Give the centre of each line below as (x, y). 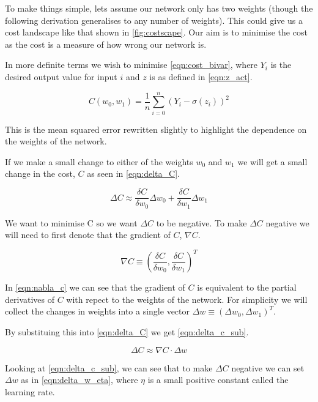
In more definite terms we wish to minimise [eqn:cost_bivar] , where (131, 65)
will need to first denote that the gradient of (88, 235)
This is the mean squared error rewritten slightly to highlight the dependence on (156, 129)
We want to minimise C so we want (71, 222)
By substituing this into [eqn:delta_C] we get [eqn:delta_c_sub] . (127, 332)
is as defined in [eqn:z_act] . (201, 76)
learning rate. (30, 391)
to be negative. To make (202, 222)
